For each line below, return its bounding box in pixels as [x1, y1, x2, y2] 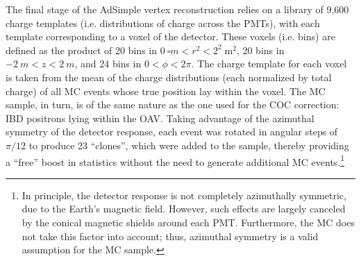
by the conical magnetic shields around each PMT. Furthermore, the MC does [22, 214, 355, 229]
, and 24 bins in [74, 56, 142, 71]
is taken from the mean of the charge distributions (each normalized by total [6, 69, 332, 84]
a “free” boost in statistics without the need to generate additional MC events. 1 [6, 152, 345, 169]
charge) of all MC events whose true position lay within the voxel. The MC [6, 83, 326, 98]
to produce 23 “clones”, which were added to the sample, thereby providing [28, 137, 349, 152]
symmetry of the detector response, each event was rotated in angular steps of [6, 124, 338, 139]
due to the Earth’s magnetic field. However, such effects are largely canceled [22, 201, 346, 216]
